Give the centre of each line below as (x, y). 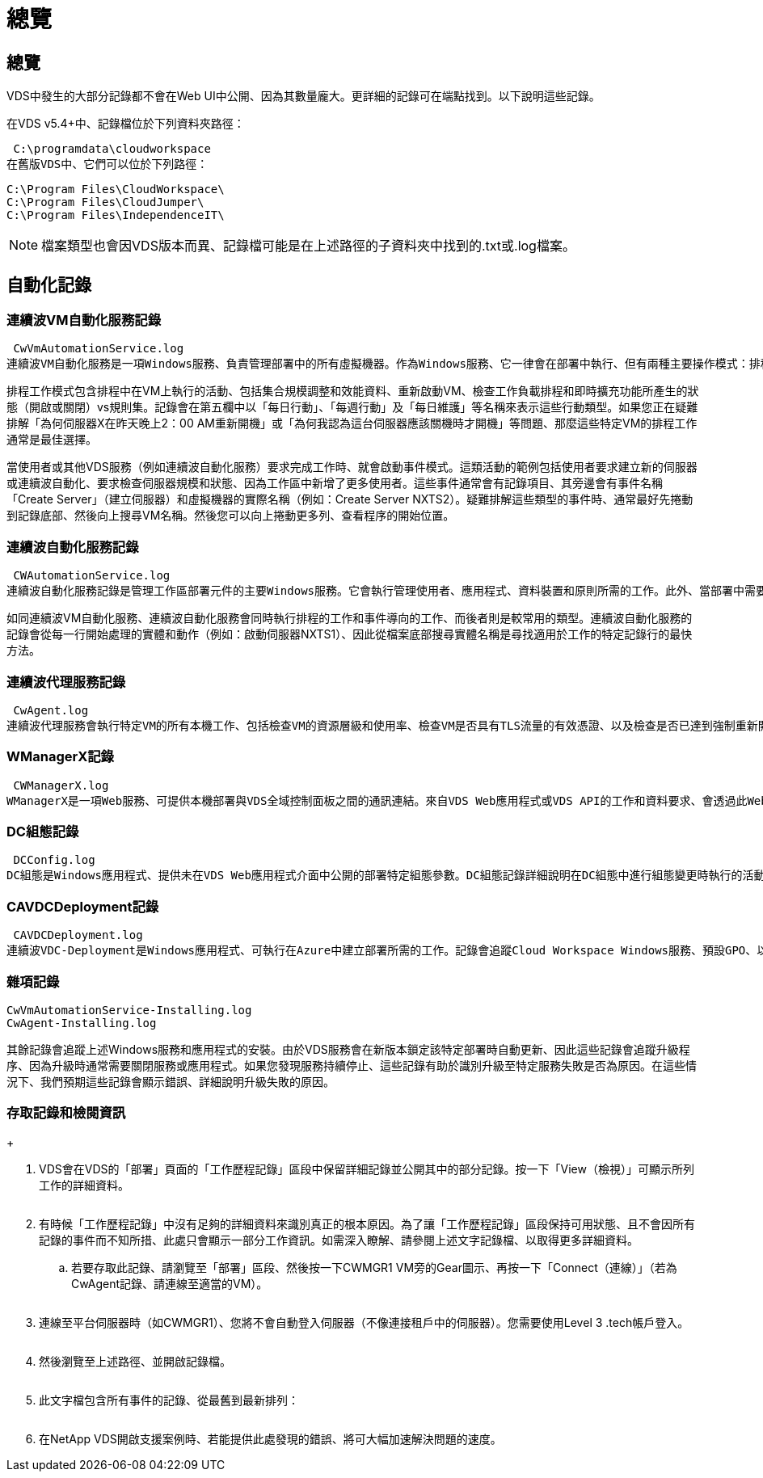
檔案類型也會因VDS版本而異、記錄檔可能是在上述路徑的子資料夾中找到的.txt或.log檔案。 (308, 246)
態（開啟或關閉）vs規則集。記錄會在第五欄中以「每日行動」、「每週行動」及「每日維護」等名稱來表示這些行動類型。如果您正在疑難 (352, 407)
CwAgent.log (51, 710)
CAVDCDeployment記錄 (83, 906)
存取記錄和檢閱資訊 (66, 1113)
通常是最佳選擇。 (52, 440)
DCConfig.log (54, 860)
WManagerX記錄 (60, 757)
